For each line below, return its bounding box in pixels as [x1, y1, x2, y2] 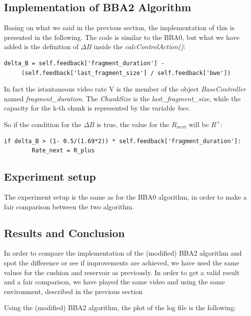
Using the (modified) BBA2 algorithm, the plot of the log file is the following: [4, 302, 236, 313]
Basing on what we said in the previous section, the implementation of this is [4, 22, 235, 33]
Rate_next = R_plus [32, 147, 95, 154]
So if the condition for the [4, 119, 81, 129]
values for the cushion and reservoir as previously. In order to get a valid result [4, 267, 240, 277]
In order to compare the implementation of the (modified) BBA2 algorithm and [4, 248, 242, 258]
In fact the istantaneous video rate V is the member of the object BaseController [4, 84, 246, 94]
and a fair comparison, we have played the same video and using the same [4, 277, 225, 287]
